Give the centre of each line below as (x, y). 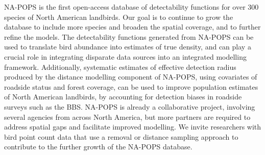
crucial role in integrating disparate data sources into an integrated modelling (125, 56)
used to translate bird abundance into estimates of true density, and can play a (128, 47)
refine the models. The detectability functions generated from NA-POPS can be (129, 36)
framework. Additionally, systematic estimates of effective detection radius (120, 67)
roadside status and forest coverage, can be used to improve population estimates (131, 86)
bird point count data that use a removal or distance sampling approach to (121, 136)
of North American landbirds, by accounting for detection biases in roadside (123, 97)
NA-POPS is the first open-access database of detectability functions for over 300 (131, 7)
